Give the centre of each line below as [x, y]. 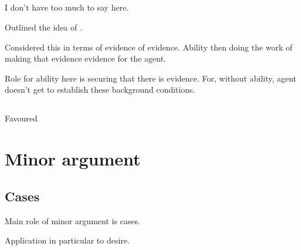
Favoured [21, 118]
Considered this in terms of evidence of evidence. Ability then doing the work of [149, 47]
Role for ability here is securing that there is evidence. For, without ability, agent [151, 78]
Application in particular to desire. [67, 240]
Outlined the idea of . [43, 27]
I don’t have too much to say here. [67, 7]
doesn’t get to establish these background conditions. [100, 89]
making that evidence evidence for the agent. [85, 58]
